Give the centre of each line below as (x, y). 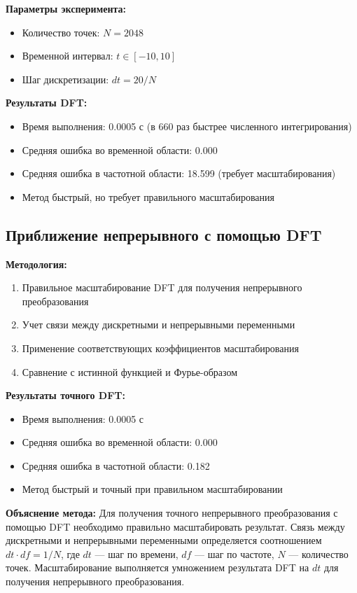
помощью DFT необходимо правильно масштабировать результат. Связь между (175, 526)
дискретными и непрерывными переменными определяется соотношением (164, 540)
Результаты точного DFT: (65, 395)
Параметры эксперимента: (66, 8)
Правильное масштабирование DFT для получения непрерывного (162, 287)
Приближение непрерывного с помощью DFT (164, 234)
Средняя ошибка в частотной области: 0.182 (116, 465)
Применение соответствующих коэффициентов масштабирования (160, 348)
